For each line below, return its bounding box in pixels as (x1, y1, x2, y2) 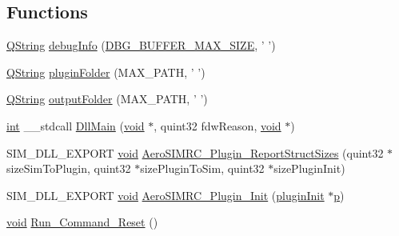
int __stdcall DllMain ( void (6, 117, 145, 134)
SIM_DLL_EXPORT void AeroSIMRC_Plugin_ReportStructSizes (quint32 (6, 144, 384, 161)
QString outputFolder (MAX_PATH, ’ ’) (6, 90, 208, 107)
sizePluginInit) (273, 160, 345, 177)
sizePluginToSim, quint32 (140, 160, 265, 177)
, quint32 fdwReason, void (154, 117, 281, 134)
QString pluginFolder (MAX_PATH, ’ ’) (6, 63, 205, 80)
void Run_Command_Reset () (6, 214, 158, 230)
